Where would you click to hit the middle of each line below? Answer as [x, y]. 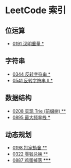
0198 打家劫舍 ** [30, 148]
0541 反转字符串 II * [32, 80]
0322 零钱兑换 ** [30, 154]
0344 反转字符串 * [31, 74]
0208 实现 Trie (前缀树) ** [39, 111]
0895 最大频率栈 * [31, 117]
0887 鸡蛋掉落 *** [31, 160]
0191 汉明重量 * [28, 44]
